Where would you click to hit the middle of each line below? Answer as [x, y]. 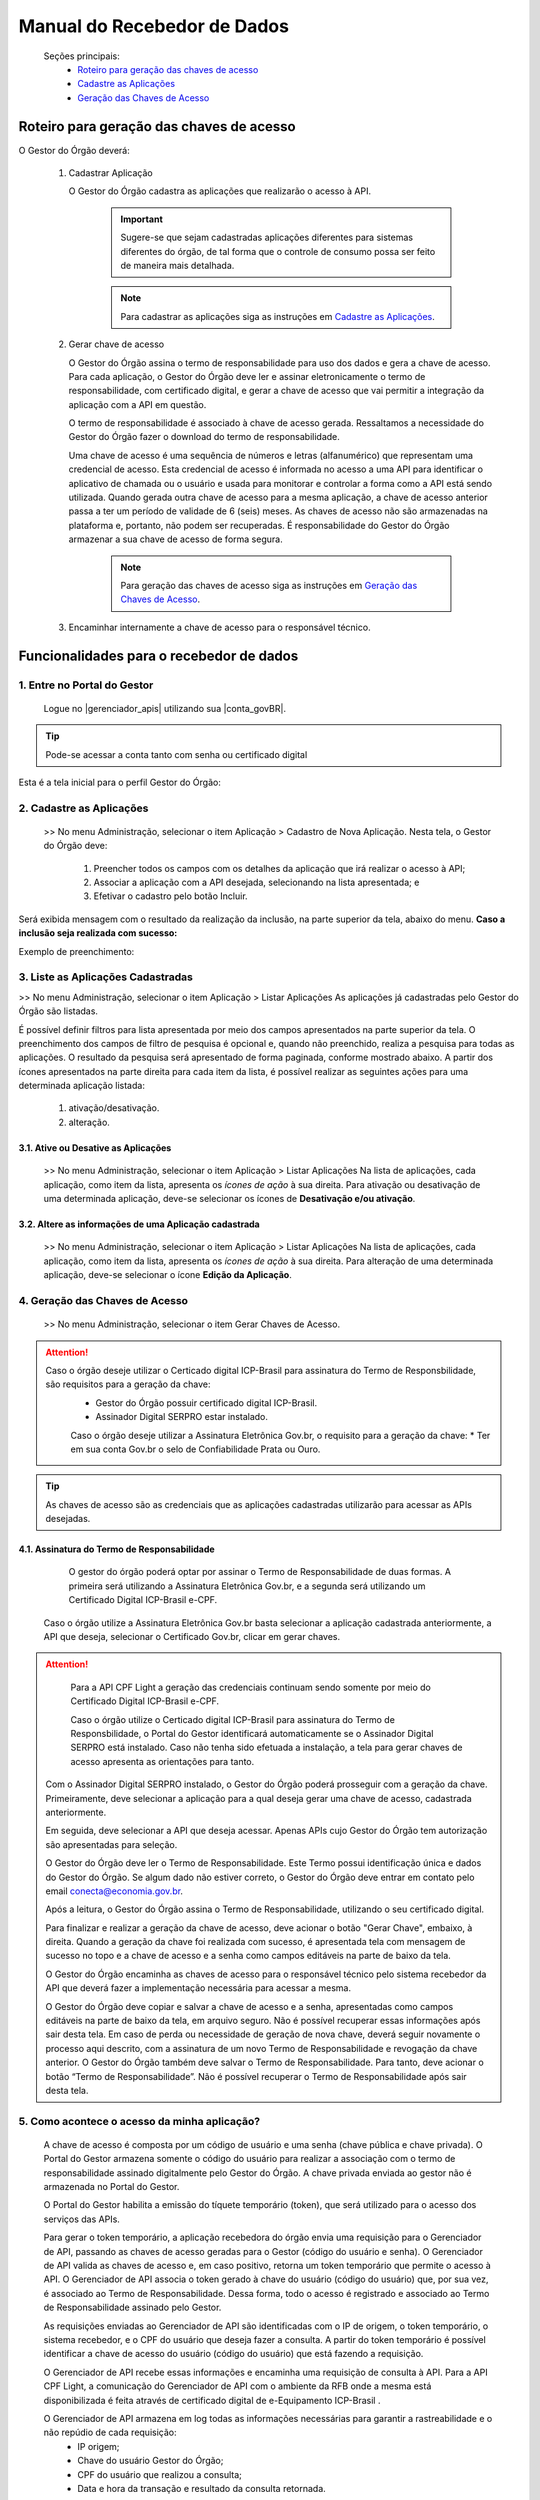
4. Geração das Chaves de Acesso [103, 1300]
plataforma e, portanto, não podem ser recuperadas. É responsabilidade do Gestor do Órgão [259, 525]
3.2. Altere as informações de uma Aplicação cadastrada [139, 1224]
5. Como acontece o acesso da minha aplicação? [139, 2121]
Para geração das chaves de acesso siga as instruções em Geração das [269, 585]
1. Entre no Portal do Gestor [86, 685]
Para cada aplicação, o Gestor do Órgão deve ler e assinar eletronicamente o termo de [247, 376]
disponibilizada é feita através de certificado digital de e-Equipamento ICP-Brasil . [212, 2400]
